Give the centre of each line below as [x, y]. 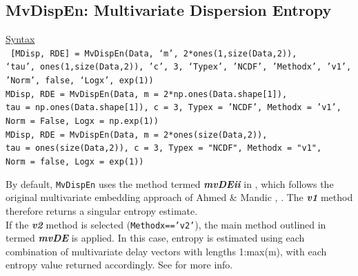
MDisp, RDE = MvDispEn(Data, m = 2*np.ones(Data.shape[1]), [147, 94]
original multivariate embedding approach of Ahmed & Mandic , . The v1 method [179, 197]
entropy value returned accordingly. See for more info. [119, 265]
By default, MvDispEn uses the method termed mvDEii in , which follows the [170, 183]
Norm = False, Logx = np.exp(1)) [82, 121]
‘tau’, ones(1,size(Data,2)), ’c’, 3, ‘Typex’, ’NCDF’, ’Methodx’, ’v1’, [179, 67]
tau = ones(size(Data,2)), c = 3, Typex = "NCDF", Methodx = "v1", [164, 148]
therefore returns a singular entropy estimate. [102, 210]
